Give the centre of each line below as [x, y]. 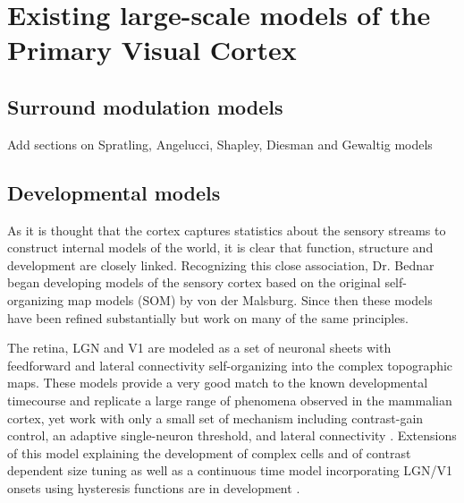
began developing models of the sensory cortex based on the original [194, 282]
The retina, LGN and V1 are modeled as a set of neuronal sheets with [199, 348]
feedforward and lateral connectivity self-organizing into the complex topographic [230, 365]
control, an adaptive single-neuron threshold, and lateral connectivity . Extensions [232, 435]
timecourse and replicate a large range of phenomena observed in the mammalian [230, 400]
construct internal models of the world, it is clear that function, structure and [220, 247]
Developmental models [114, 192]
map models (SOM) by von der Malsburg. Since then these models [250, 299]
